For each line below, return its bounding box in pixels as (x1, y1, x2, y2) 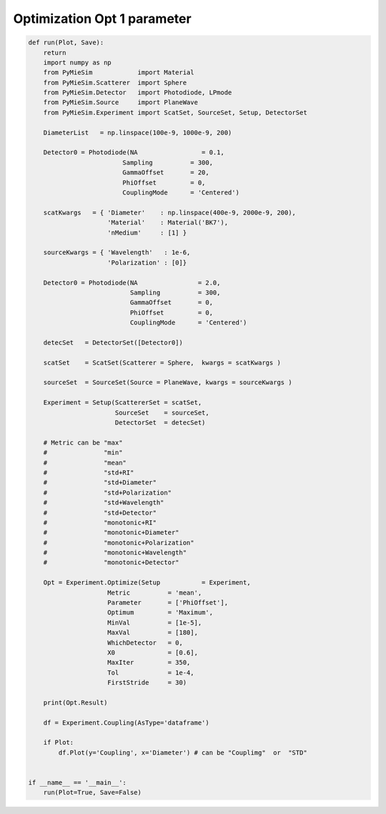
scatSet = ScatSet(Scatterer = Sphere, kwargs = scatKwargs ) (43, 358, 282, 367)
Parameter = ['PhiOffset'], (107, 599, 229, 607)
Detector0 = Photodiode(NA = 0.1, (43, 149, 224, 157)
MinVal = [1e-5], (107, 618, 202, 627)
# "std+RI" (43, 468, 134, 477)
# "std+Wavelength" (43, 499, 164, 507)
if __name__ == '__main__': (28, 779, 127, 787)
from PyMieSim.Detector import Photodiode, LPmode (43, 89, 232, 96)
